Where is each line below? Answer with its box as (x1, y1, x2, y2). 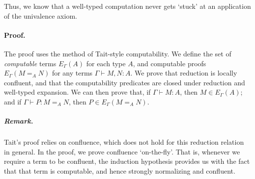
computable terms (4, 58, 57, 68)
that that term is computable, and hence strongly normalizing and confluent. (4, 165, 235, 176)
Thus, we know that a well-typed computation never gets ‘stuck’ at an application (4, 1, 251, 11)
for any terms (52, 68, 93, 78)
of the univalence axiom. (4, 10, 77, 21)
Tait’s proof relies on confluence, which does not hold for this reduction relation (4, 137, 244, 147)
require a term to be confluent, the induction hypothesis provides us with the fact (4, 156, 250, 166)
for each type (86, 58, 126, 68)
